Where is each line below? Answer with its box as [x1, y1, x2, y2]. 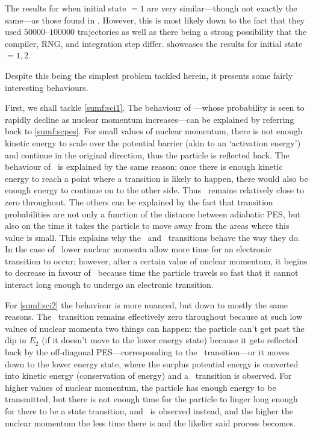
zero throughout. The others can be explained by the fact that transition [5, 195, 273, 208]
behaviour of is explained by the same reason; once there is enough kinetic [5, 160, 283, 173]
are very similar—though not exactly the [147, 2, 297, 14]
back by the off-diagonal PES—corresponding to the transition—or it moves [5, 346, 290, 358]
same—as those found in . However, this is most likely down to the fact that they [5, 13, 305, 26]
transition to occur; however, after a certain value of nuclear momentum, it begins [5, 254, 308, 267]
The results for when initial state [5, 2, 126, 14]
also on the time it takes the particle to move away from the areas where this [5, 219, 290, 232]
